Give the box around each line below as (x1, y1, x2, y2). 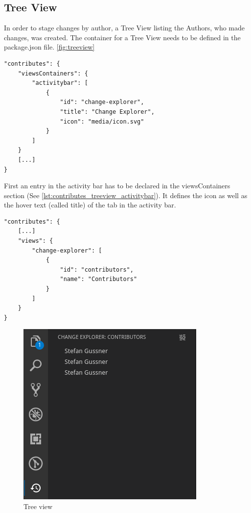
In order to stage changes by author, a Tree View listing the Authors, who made (4, 23, 245, 33)
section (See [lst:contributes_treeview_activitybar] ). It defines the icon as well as (4, 190, 248, 200)
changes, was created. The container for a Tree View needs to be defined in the (4, 32, 241, 42)
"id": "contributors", (60, 266, 134, 273)
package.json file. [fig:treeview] (4, 42, 95, 52)
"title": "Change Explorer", (60, 108, 155, 115)
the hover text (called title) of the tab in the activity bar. (4, 200, 176, 210)
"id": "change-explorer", (60, 99, 144, 106)
